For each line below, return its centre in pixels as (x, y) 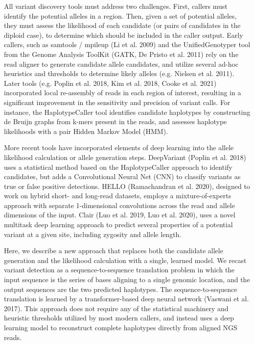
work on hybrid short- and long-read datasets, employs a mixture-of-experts (118, 196)
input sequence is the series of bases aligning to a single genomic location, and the (127, 279)
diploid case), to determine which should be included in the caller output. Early (124, 35)
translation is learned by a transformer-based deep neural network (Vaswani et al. (127, 299)
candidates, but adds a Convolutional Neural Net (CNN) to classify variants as (122, 176)
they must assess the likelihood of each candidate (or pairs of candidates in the (122, 25)
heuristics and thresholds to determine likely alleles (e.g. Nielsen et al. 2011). (119, 73)
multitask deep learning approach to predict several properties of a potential (118, 225)
